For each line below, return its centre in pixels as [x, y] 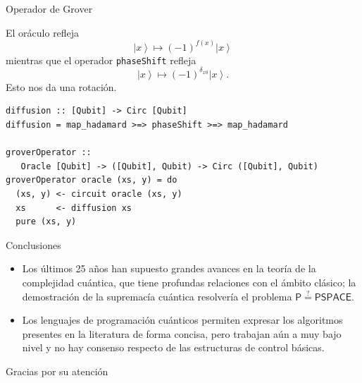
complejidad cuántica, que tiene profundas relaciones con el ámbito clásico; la [189, 282]
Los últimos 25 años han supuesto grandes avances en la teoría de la [169, 268]
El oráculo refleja [43, 32]
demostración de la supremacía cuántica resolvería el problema [157, 296]
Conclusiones [33, 244]
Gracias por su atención [57, 371]
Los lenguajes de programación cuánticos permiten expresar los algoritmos [182, 320]
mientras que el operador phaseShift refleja [101, 60]
